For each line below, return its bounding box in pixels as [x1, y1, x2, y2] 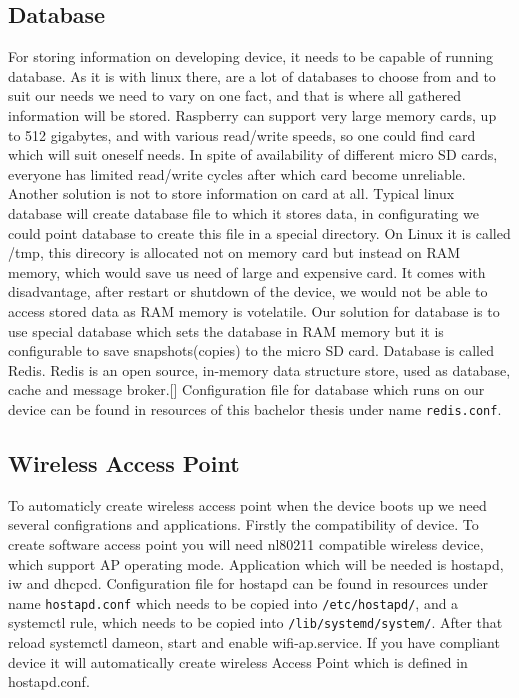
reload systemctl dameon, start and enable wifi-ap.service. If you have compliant [8, 632, 500, 653]
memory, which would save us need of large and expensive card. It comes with [8, 261, 486, 282]
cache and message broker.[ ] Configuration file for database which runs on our [8, 379, 485, 400]
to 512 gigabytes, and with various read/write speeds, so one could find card [8, 124, 476, 145]
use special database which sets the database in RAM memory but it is [8, 320, 444, 341]
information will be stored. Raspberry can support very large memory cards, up [8, 104, 497, 125]
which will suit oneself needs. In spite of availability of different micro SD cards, [8, 144, 498, 165]
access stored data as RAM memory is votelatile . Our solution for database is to [8, 300, 500, 321]
